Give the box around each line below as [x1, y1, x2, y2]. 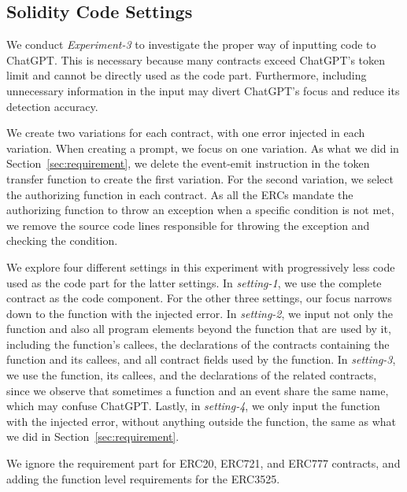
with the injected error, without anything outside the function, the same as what [6, 412, 397, 429]
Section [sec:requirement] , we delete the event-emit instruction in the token [6, 155, 370, 172]
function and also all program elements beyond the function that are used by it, [6, 320, 391, 337]
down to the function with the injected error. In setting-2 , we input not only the [6, 305, 394, 321]
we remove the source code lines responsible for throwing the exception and [6, 216, 370, 233]
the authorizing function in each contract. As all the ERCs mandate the [6, 186, 353, 202]
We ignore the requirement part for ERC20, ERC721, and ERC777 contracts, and [6, 455, 401, 472]
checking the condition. [6, 232, 118, 249]
